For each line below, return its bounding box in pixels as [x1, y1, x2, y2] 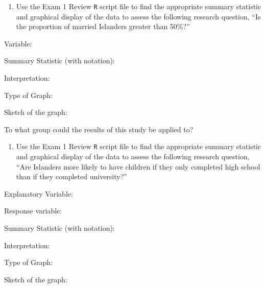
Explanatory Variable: [4, 188, 73, 199]
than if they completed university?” [16, 171, 127, 182]
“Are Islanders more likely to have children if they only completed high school [16, 161, 260, 172]
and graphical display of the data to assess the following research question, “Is [16, 11, 261, 21]
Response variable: [4, 205, 62, 216]
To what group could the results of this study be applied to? [4, 124, 194, 134]
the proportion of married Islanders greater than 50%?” [16, 21, 190, 32]
